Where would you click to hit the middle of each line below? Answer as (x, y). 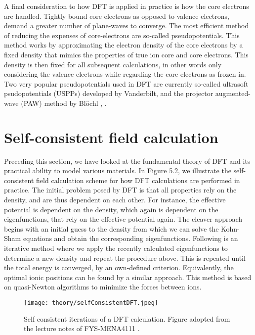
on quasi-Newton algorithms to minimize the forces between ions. (103, 287)
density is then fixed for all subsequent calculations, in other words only (113, 64)
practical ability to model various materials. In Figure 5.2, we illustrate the (118, 170)
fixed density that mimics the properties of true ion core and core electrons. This (126, 54)
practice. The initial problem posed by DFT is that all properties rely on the (120, 190)
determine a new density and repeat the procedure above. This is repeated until (125, 258)
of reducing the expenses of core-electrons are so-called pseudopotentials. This (122, 35)
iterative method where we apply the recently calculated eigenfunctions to (116, 248)
